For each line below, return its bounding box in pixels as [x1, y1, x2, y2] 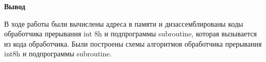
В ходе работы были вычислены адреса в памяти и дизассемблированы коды [4, 18, 243, 29]
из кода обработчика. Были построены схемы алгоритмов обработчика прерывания [4, 38, 262, 49]
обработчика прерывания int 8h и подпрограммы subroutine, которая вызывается [4, 28, 257, 39]
